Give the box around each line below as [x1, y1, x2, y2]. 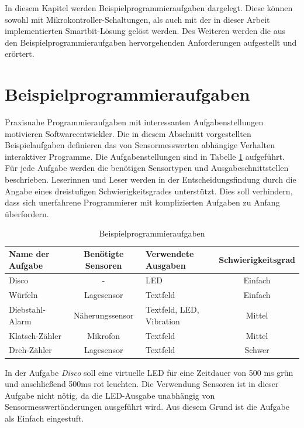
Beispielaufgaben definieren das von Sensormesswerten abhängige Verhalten [5, 139, 275, 151]
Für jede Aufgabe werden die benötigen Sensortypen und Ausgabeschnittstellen [5, 162, 289, 174]
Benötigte [84, 248, 124, 260]
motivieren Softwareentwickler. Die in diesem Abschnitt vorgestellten [5, 127, 251, 139]
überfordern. [5, 207, 49, 220]
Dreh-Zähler [9, 344, 52, 356]
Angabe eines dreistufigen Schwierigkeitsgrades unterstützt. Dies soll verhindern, [5, 184, 293, 197]
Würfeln [9, 289, 38, 301]
